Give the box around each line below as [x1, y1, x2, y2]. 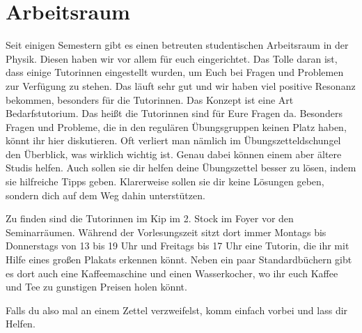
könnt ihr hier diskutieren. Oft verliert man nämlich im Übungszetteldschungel [6, 133, 341, 148]
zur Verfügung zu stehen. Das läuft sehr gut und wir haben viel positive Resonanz [6, 78, 356, 93]
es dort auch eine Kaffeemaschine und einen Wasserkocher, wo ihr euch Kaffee [6, 265, 338, 280]
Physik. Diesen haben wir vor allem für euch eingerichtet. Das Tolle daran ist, [6, 51, 338, 65]
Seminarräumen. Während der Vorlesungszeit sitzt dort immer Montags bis [6, 224, 326, 239]
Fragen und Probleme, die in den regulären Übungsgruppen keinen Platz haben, [6, 119, 347, 134]
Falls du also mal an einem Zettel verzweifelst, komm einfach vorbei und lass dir [6, 302, 348, 317]
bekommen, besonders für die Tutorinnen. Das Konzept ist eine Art [6, 92, 294, 107]
